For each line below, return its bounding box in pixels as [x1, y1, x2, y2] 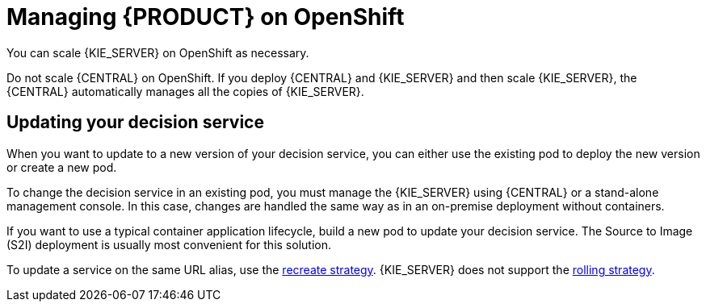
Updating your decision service [6, 112, 264, 133]
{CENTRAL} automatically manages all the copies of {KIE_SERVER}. [6, 84, 364, 98]
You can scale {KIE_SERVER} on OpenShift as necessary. [6, 45, 309, 60]
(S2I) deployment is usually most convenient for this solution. [6, 237, 331, 252]
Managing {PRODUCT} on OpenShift [6, 3, 405, 31]
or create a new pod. [6, 160, 117, 174]
